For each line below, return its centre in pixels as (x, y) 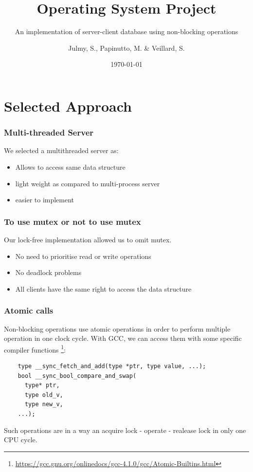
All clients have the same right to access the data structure (103, 288)
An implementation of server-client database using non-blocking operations (126, 31)
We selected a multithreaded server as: (61, 150)
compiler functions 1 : (35, 349)
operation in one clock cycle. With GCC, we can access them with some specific (123, 338)
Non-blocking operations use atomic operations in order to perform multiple (117, 328)
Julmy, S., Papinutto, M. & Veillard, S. (126, 48)
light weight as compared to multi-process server (88, 183)
